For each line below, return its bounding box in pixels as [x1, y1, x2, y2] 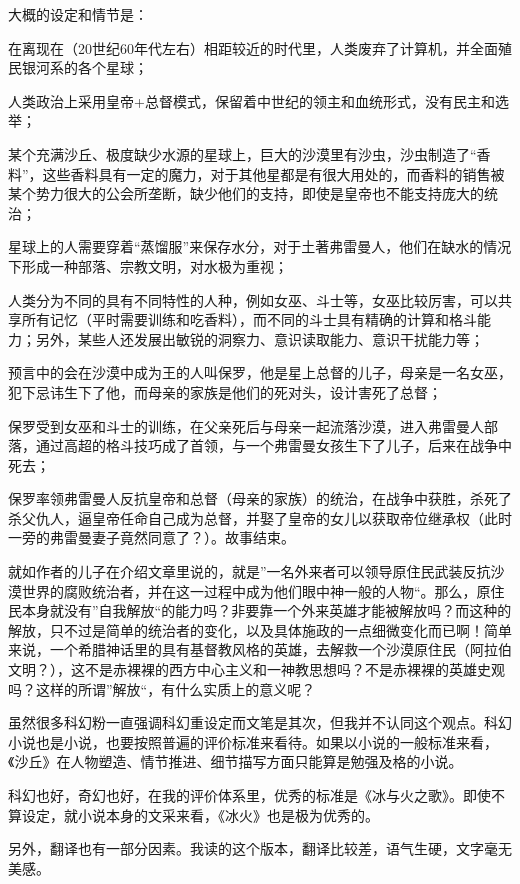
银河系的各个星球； [21, 57, 148, 78]
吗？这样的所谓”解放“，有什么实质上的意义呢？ [8, 678, 316, 699]
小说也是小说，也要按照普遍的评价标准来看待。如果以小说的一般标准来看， [8, 731, 498, 752]
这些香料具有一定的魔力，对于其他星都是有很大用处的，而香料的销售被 [42, 163, 505, 184]
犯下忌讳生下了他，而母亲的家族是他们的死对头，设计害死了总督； [8, 381, 442, 402]
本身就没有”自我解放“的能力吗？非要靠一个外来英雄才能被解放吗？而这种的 [21, 600, 512, 621]
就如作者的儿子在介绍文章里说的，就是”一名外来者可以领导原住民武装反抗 [8, 561, 491, 582]
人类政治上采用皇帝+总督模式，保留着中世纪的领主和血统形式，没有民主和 [8, 90, 495, 111]
